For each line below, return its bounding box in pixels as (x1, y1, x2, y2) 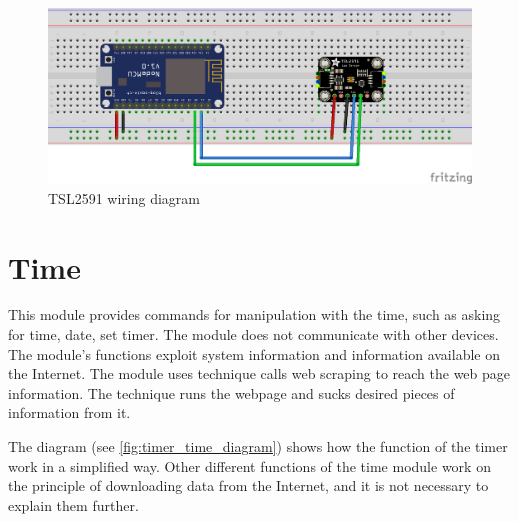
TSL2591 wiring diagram (48, 187, 200, 208)
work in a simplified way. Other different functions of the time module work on (8, 455, 491, 476)
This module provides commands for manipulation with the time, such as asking (8, 304, 501, 325)
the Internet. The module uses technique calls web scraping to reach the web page (8, 363, 511, 384)
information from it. (8, 402, 131, 423)
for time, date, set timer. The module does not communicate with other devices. (8, 324, 499, 345)
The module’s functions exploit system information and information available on (8, 343, 500, 364)
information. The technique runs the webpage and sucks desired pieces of (8, 382, 455, 403)
